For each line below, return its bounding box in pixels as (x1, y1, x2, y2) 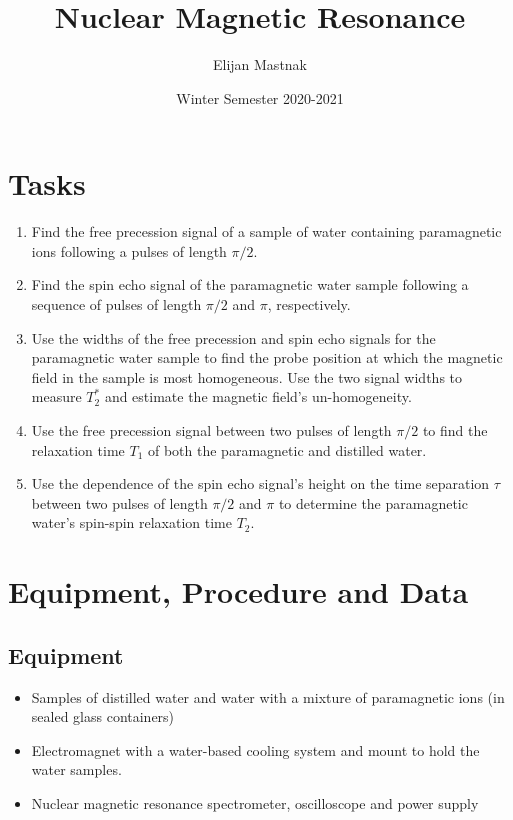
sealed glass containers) (31, 706, 175, 727)
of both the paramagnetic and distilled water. (147, 439, 427, 460)
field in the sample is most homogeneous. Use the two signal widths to (31, 366, 463, 387)
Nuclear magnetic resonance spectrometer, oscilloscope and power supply (31, 792, 479, 813)
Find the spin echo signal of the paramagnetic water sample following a (31, 274, 469, 295)
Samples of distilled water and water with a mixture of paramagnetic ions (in (31, 686, 505, 707)
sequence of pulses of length (31, 294, 202, 315)
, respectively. (267, 294, 351, 315)
